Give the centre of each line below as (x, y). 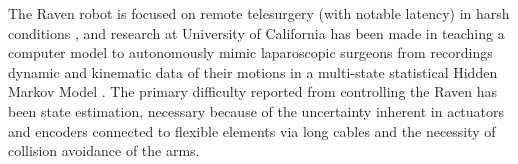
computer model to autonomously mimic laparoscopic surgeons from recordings (250, 52)
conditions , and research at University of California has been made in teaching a (256, 32)
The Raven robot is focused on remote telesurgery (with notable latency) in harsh (259, 13)
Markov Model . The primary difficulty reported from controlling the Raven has (253, 91)
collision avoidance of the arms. (104, 150)
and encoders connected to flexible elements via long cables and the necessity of (252, 130)
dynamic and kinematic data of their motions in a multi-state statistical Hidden (253, 71)
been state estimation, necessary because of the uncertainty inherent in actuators (256, 110)
